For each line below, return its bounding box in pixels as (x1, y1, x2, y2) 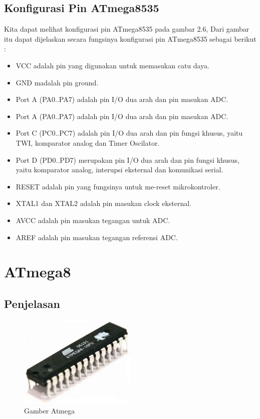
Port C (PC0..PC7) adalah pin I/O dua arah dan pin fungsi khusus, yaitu (16, 128, 243, 138)
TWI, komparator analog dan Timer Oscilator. (16, 137, 160, 148)
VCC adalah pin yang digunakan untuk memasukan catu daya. (16, 60, 210, 70)
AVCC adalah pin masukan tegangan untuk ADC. (16, 215, 170, 225)
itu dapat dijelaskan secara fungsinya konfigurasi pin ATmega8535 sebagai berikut (4, 33, 256, 44)
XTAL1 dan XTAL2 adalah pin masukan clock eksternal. (16, 198, 192, 208)
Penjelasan (4, 295, 60, 311)
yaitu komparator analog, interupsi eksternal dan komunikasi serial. (16, 164, 223, 175)
